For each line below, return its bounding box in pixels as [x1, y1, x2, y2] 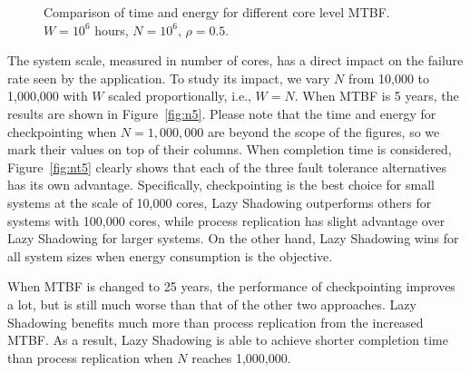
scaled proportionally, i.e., [108, 86, 251, 105]
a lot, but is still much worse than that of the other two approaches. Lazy [7, 294, 416, 313]
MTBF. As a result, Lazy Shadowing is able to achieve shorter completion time [7, 330, 448, 349]
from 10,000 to [348, 68, 430, 87]
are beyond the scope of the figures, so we [207, 122, 440, 141]
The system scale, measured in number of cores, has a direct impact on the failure [7, 51, 464, 70]
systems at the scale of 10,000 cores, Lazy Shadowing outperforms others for [7, 192, 432, 211]
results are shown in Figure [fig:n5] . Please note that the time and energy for [7, 103, 436, 123]
